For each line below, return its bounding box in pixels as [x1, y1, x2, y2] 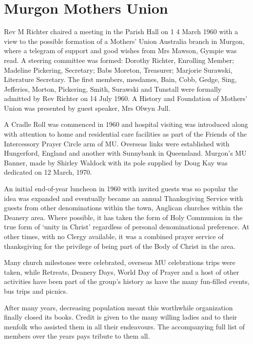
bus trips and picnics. [4, 285, 68, 296]
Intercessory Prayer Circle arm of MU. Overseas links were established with [4, 138, 230, 148]
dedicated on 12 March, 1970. [4, 167, 92, 177]
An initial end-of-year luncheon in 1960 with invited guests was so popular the [4, 183, 238, 194]
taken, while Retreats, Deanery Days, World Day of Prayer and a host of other [4, 266, 239, 277]
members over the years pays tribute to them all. [4, 331, 150, 341]
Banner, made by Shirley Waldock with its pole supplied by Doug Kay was [4, 157, 228, 167]
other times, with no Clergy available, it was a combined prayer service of [4, 231, 224, 241]
